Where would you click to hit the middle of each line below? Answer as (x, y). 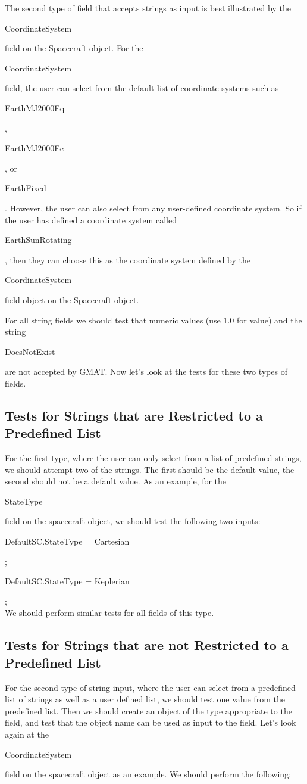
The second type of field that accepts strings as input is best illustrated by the (148, 8)
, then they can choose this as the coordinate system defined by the (128, 259)
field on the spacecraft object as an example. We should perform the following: (148, 774)
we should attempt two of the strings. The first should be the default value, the (150, 469)
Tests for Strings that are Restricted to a (134, 415)
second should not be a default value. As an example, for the (116, 481)
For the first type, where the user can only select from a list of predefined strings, (153, 458)
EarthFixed (26, 188)
